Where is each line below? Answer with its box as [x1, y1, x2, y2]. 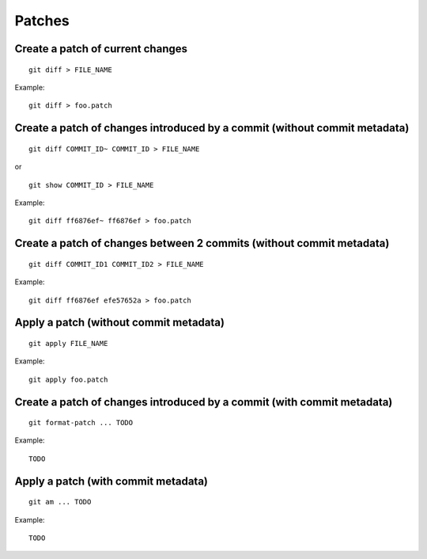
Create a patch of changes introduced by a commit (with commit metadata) [14, 395, 393, 409]
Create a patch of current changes [14, 42, 188, 55]
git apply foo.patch [28, 375, 108, 384]
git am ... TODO [28, 497, 92, 507]
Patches [14, 12, 70, 29]
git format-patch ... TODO [28, 418, 134, 428]
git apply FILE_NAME [28, 339, 108, 348]
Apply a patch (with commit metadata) [14, 474, 209, 488]
